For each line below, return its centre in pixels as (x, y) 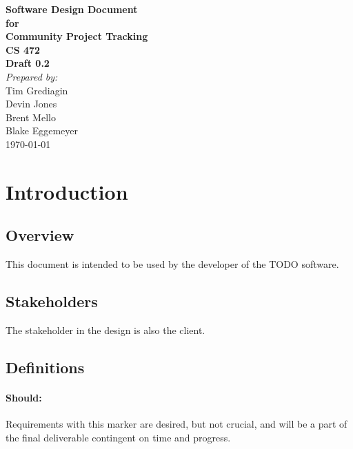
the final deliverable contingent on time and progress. (118, 437)
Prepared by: (32, 76)
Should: (24, 397)
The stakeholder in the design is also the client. (105, 330)
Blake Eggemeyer (42, 130)
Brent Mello (31, 117)
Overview (40, 235)
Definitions (45, 367)
